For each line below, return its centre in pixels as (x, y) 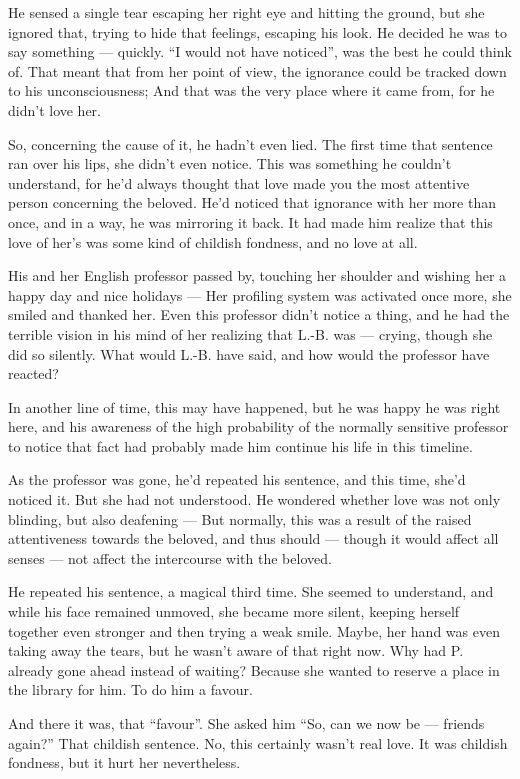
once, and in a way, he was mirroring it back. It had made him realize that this (250, 221)
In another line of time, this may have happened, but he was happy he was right (254, 406)
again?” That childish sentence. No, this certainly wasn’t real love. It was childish (258, 742)
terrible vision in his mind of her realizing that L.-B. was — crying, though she (250, 333)
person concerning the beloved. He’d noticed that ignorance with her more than (252, 202)
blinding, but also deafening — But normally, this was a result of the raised (240, 518)
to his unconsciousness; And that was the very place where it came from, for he (251, 90)
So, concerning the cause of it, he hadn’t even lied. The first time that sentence (250, 143)
